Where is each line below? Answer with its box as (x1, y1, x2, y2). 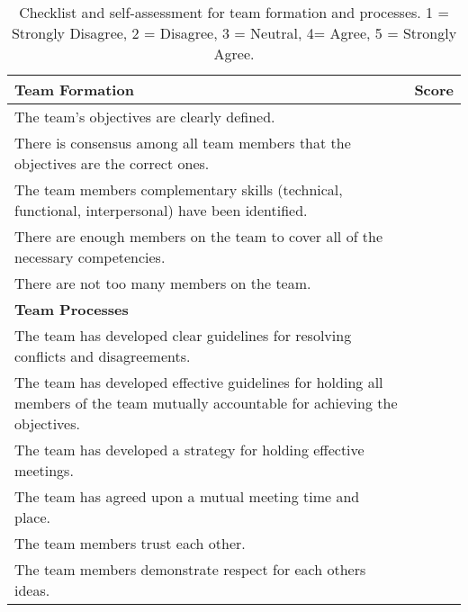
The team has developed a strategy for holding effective (14, 439, 364, 460)
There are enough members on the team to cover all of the (14, 226, 383, 247)
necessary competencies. (14, 247, 166, 267)
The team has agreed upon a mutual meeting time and (14, 486, 360, 507)
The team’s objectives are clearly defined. (14, 106, 275, 127)
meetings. (14, 460, 74, 481)
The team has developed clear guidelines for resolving (14, 325, 352, 346)
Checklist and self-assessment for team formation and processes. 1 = (19, 2, 449, 22)
